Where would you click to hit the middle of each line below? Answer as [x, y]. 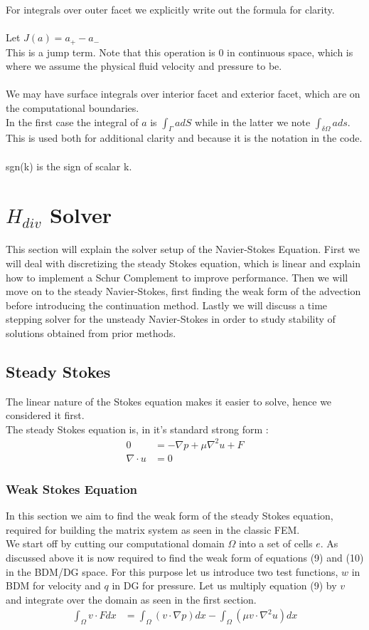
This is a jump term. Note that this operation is [111, 52]
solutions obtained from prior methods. [91, 332]
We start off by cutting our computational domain [115, 543]
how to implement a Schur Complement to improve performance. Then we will [177, 277]
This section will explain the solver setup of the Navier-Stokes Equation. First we [183, 249]
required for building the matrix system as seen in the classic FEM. [153, 529]
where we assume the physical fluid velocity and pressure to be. [144, 66]
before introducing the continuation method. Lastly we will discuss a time [167, 305]
